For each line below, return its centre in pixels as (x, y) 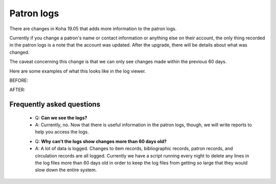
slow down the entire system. (66, 170)
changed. (19, 52)
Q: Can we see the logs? (61, 118)
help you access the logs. (62, 132)
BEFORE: (19, 80)
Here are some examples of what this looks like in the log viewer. (78, 71)
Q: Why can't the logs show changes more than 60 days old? (101, 141)
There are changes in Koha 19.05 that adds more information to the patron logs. (93, 29)
